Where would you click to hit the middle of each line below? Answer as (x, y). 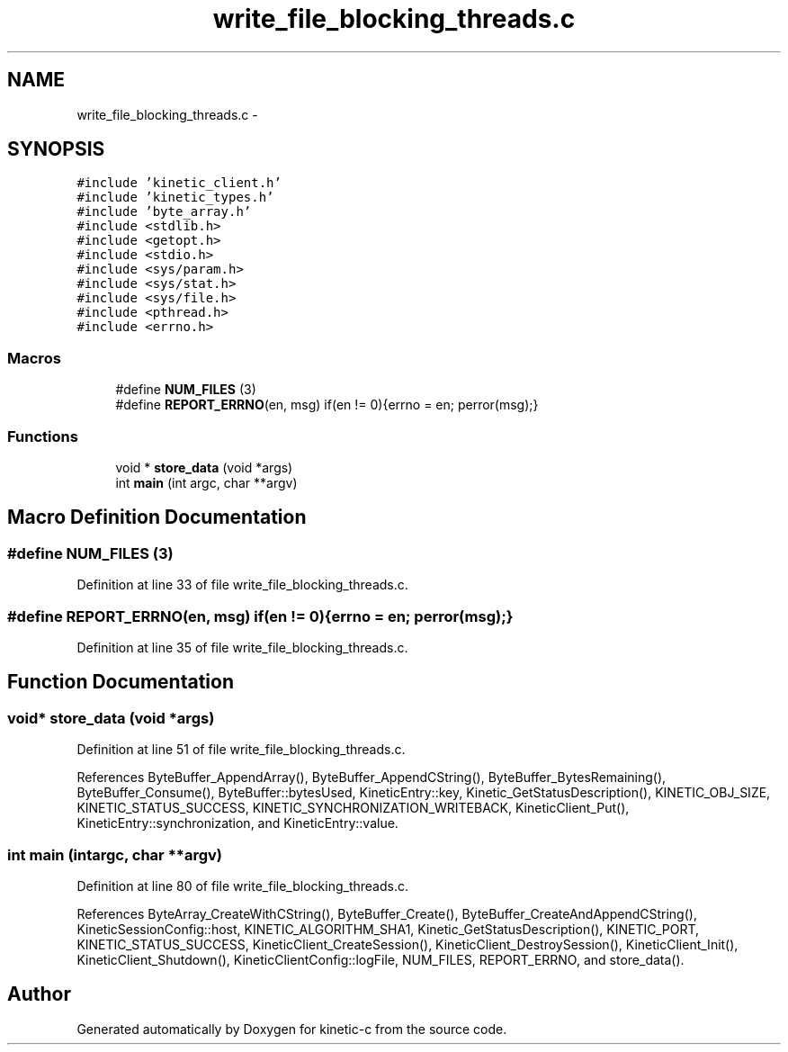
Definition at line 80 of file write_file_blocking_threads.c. (242, 886)
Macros (34, 358)
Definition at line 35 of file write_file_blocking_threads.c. (242, 647)
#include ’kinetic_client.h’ (179, 183)
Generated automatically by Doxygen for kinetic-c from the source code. (292, 1029)
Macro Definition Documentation (157, 517)
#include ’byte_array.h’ (164, 212)
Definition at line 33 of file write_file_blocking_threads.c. (242, 585)
